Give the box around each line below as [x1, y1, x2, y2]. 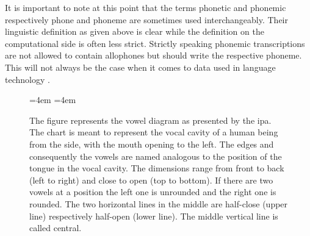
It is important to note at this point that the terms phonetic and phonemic [5, 1, 286, 13]
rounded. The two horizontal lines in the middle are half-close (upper [29, 197, 288, 210]
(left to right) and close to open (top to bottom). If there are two [29, 173, 273, 186]
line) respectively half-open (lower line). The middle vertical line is [29, 209, 278, 222]
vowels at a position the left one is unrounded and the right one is [29, 185, 276, 198]
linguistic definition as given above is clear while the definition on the [5, 25, 264, 38]
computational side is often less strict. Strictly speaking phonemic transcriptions [5, 37, 305, 49]
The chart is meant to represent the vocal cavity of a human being [29, 126, 278, 138]
